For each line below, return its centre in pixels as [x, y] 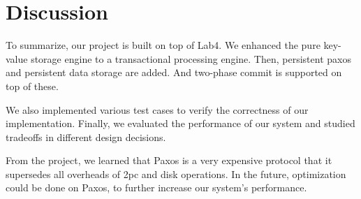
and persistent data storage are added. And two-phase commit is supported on [174, 72]
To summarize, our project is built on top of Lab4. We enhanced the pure [163, 45]
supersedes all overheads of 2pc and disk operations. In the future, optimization [176, 174]
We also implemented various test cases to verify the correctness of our [157, 109]
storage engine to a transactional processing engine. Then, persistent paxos [191, 58]
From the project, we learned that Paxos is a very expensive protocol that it [169, 160]
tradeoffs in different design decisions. [86, 137]
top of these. [32, 86]
